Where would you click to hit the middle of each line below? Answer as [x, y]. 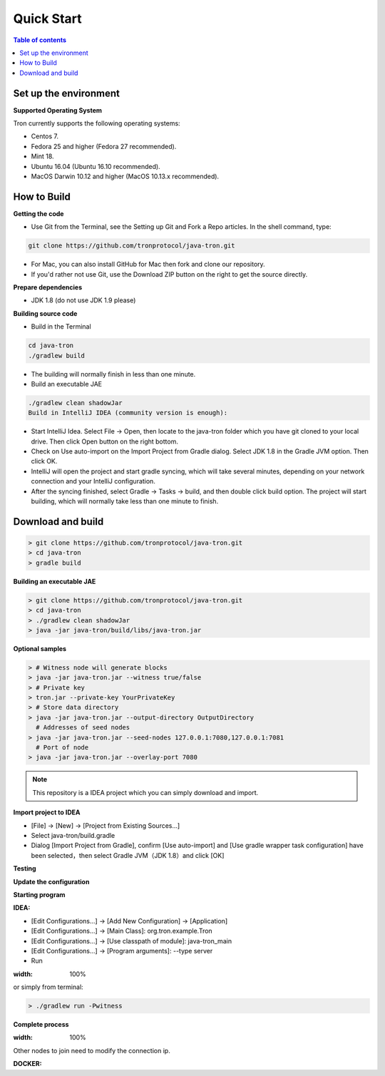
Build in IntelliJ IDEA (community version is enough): [128, 413]
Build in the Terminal [61, 327]
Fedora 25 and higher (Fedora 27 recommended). [104, 146]
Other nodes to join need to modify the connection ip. [92, 1050]
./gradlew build [57, 355]
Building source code [45, 313]
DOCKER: [27, 1064]
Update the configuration [51, 881]
